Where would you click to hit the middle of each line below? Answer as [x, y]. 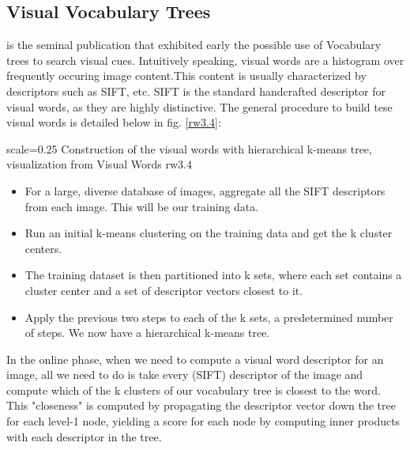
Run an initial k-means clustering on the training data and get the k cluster [209, 233]
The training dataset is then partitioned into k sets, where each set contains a [213, 275]
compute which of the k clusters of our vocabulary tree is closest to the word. [194, 389]
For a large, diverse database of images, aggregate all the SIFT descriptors [205, 190]
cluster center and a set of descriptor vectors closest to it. [164, 290]
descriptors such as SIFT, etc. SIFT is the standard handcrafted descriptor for [196, 91]
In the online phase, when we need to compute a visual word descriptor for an [195, 359]
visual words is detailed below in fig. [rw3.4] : [114, 122]
